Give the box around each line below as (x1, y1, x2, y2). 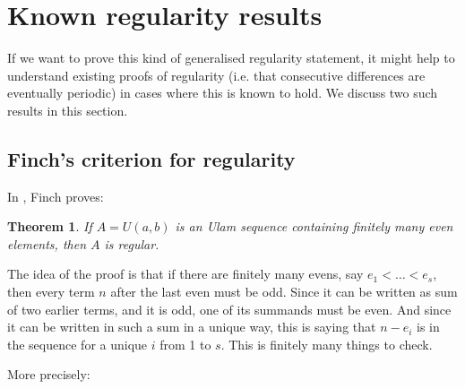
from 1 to (159, 334, 211, 353)
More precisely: (7, 365, 90, 384)
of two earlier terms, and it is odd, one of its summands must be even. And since (7, 299, 452, 318)
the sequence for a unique (7, 334, 148, 353)
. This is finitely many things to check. (220, 334, 433, 353)
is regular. (104, 234, 159, 253)
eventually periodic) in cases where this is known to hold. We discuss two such (7, 83, 438, 102)
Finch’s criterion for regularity (7, 144, 296, 172)
